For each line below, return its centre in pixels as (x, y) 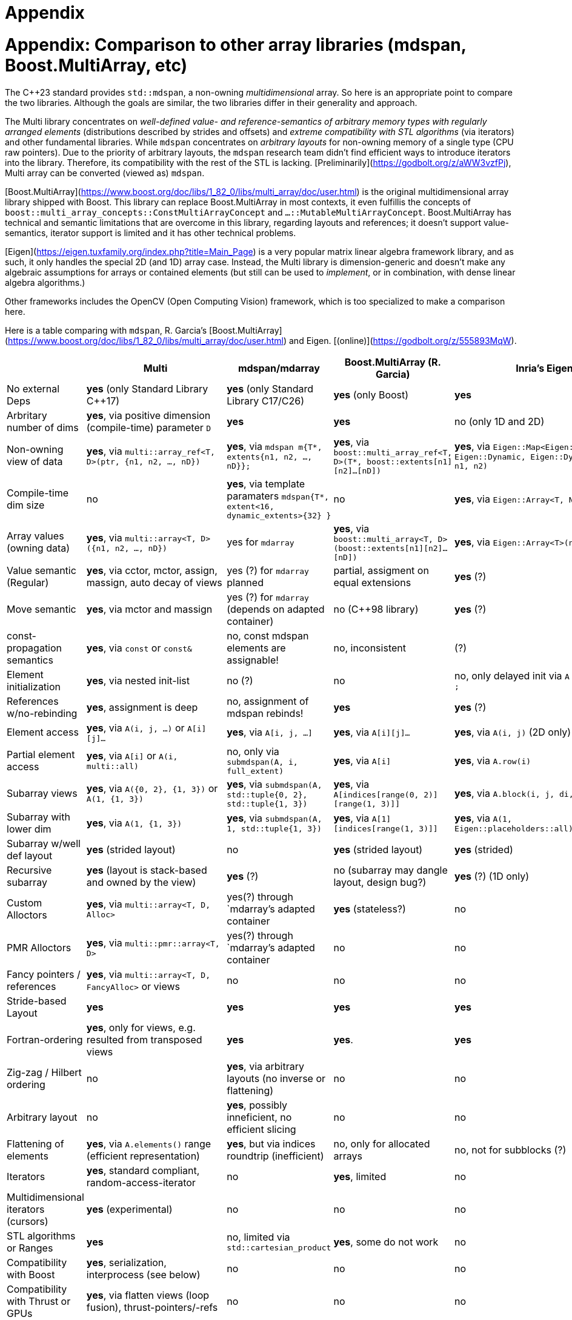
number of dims (43, 427)
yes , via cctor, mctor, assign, (152, 570)
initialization (34, 686)
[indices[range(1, (374, 829)
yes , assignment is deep (142, 707)
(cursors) (28, 1221)
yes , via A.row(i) (493, 760)
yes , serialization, (126, 1262)
